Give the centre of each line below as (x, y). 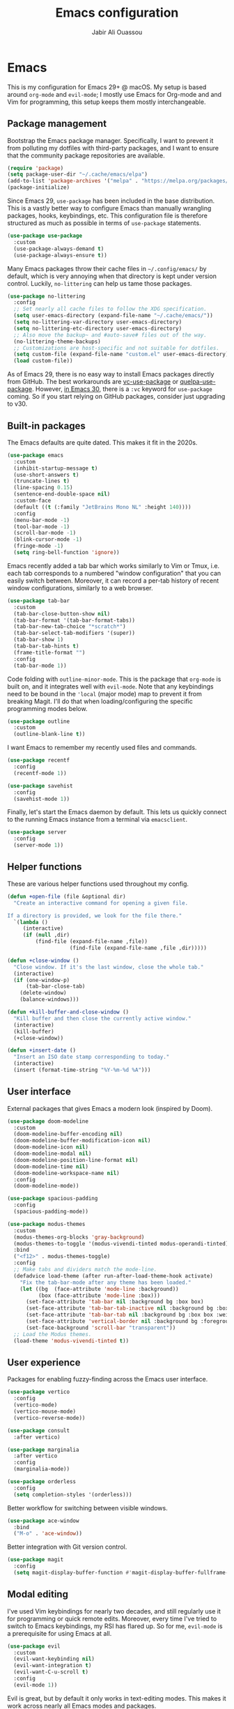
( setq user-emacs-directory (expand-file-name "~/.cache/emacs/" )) (114, 316)
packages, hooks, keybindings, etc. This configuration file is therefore (107, 215)
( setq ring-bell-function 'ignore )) (67, 553)
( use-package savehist (40, 785)
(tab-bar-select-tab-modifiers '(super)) (75, 633)
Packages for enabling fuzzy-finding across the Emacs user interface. (108, 1379)
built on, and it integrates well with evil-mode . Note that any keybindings (110, 686)
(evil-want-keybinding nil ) (54, 1659)
